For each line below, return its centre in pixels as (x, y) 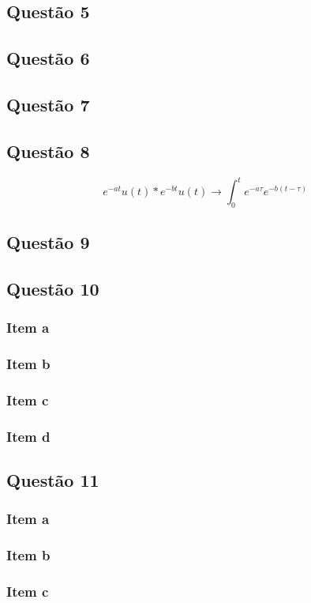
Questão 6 (48, 58)
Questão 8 (48, 151)
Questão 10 (53, 289)
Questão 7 (48, 104)
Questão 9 (48, 242)
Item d (28, 436)
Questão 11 (53, 480)
